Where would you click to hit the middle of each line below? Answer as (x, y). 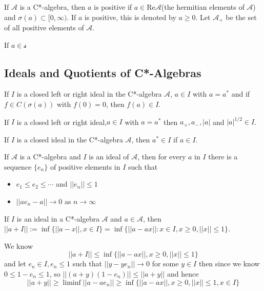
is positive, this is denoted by (130, 17)
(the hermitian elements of (203, 7)
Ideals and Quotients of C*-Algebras (103, 72)
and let (15, 263)
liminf (72, 283)
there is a (223, 157)
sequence (18, 166)
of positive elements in (85, 166)
